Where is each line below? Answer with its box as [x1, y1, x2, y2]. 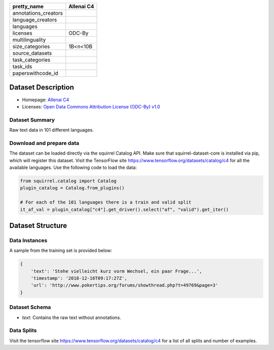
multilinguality [12, 36, 46, 43]
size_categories [12, 43, 50, 50]
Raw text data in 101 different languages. [9, 127, 94, 133]
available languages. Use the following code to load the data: [9, 164, 137, 170]
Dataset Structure [9, 221, 67, 230]
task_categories [12, 56, 51, 63]
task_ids [12, 63, 32, 70]
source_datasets [12, 50, 52, 56]
